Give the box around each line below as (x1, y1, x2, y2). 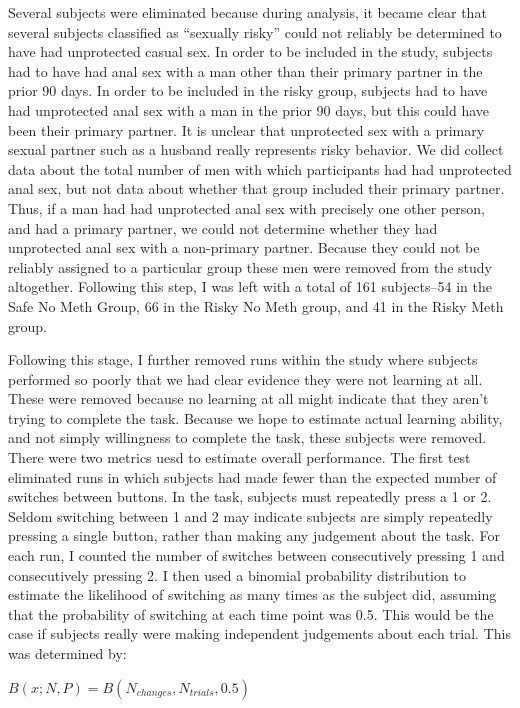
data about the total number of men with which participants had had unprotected (8, 158, 512, 179)
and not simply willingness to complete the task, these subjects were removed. (8, 427, 487, 448)
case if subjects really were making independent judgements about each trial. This (8, 623, 511, 644)
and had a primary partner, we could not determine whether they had (8, 217, 438, 238)
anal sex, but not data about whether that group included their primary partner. (8, 178, 505, 199)
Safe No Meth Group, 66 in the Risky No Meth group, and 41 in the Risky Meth (8, 295, 504, 316)
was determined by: (8, 643, 127, 663)
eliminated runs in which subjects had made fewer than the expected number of (8, 466, 497, 487)
